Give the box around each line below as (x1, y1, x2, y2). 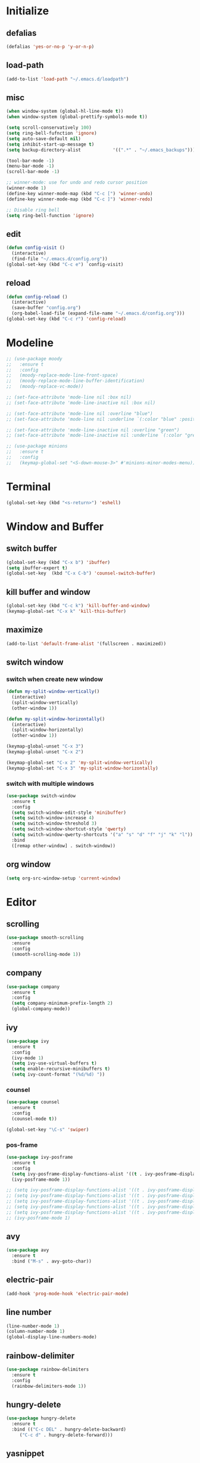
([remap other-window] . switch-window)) (11, 842, 116, 848)
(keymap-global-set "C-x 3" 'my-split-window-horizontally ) (6, 765, 159, 771)
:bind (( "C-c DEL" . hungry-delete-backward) (11, 1427, 127, 1433)
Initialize (6, 4, 49, 18)
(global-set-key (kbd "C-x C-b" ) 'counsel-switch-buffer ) (6, 570, 156, 576)
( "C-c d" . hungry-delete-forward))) (19, 1432, 113, 1438)
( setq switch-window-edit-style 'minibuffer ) (11, 810, 127, 816)
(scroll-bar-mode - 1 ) (6, 169, 60, 175)
